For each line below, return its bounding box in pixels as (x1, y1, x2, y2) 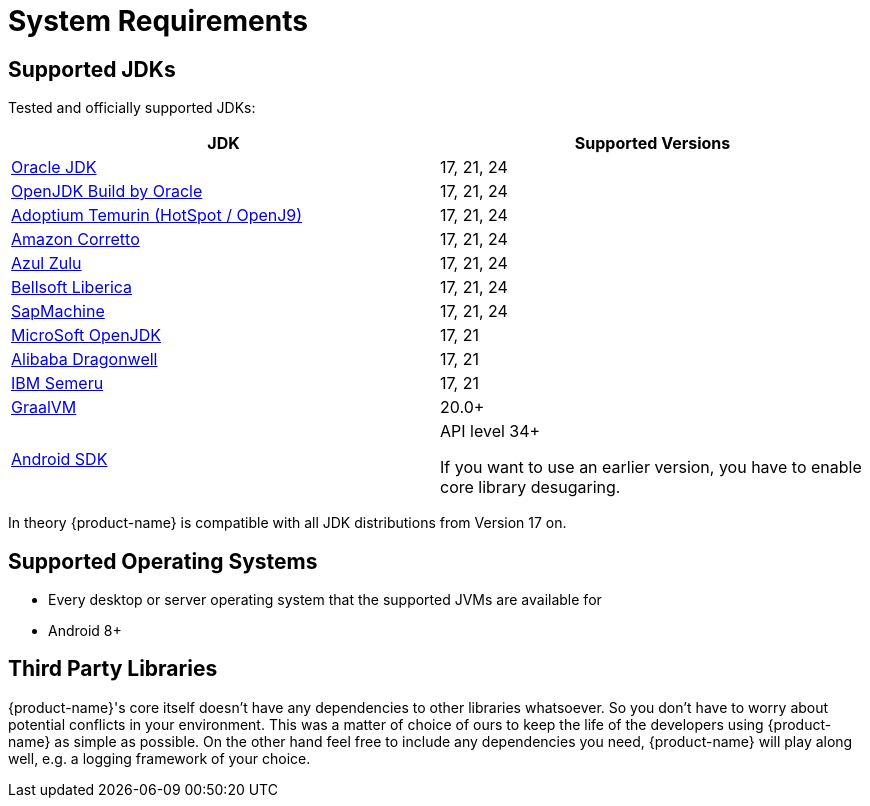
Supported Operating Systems (8, 548, 318, 574)
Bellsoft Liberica (11, 277, 133, 298)
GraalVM (11, 397, 77, 418)
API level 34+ (440, 421, 541, 442)
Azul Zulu (11, 253, 82, 274)
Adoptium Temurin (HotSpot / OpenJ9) (11, 205, 303, 226)
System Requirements (8, 4, 308, 38)
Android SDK (11, 449, 108, 470)
